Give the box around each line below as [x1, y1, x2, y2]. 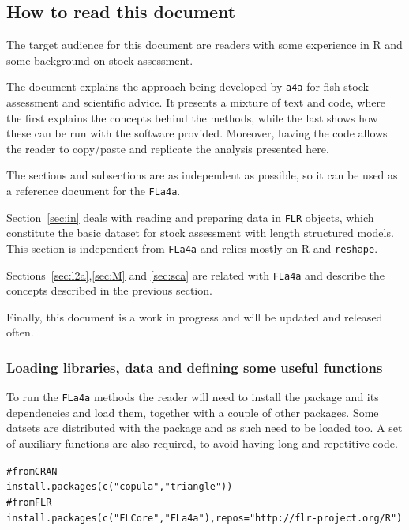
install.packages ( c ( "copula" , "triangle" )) [6, 481, 233, 493]
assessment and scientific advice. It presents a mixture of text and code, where [6, 94, 386, 111]
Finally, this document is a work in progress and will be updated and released [6, 308, 383, 325]
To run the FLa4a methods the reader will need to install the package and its [6, 389, 379, 405]
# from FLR [6, 496, 52, 508]
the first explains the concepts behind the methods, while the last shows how [6, 109, 378, 126]
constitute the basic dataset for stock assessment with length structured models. [6, 224, 394, 241]
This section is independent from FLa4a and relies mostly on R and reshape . [6, 239, 378, 256]
